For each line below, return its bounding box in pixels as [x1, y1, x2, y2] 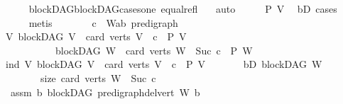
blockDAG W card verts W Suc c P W [55, 42, 253, 57]
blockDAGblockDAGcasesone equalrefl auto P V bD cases [28, 1, 337, 16]
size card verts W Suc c [40, 70, 156, 85]
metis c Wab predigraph [28, 15, 178, 30]
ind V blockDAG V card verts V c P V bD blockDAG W [5, 57, 322, 71]
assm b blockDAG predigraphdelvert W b [10, 84, 200, 99]
